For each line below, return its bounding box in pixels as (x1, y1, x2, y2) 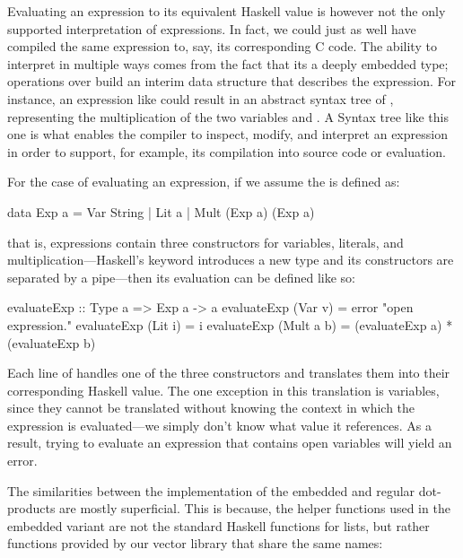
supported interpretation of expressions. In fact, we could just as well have (7, 19, 416, 38)
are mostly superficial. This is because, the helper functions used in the (59, 499, 450, 518)
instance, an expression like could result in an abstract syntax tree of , (7, 89, 394, 108)
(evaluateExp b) (7, 333, 96, 352)
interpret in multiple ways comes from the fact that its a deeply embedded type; (7, 54, 449, 73)
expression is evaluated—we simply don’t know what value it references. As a (7, 415, 432, 434)
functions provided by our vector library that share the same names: (7, 534, 383, 553)
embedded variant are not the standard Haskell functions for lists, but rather (7, 516, 430, 535)
